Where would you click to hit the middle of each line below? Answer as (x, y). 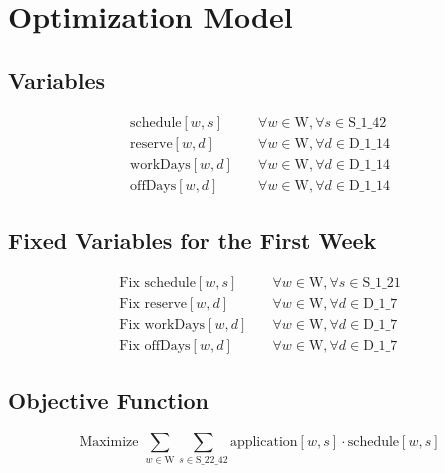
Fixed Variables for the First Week (192, 240)
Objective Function (109, 400)
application (263, 442)
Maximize (109, 442)
